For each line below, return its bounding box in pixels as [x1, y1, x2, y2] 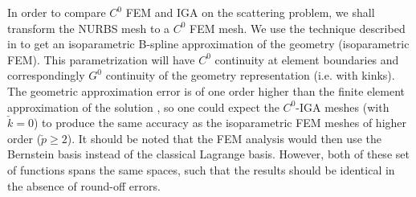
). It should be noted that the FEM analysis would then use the [67, 129, 381, 146]
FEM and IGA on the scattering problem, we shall [125, 4, 375, 20]
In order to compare [7, 4, 106, 20]
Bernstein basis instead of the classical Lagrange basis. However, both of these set [7, 146, 410, 162]
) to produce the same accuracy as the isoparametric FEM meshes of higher [33, 114, 407, 131]
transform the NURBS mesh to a [7, 19, 170, 36]
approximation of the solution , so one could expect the [7, 98, 279, 115]
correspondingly [7, 67, 85, 84]
